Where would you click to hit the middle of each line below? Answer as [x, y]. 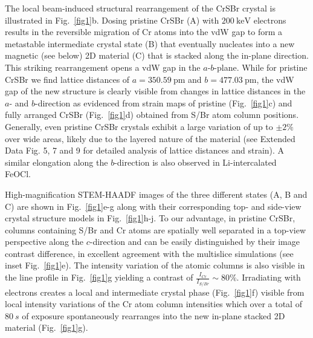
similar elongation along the [56, 162]
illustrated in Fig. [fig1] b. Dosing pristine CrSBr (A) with [112, 20]
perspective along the [44, 242]
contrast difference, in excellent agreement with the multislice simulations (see [149, 253]
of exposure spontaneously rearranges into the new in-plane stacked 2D [153, 315]
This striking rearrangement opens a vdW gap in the [103, 67]
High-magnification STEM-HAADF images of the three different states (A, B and [156, 194]
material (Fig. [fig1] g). [47, 327]
